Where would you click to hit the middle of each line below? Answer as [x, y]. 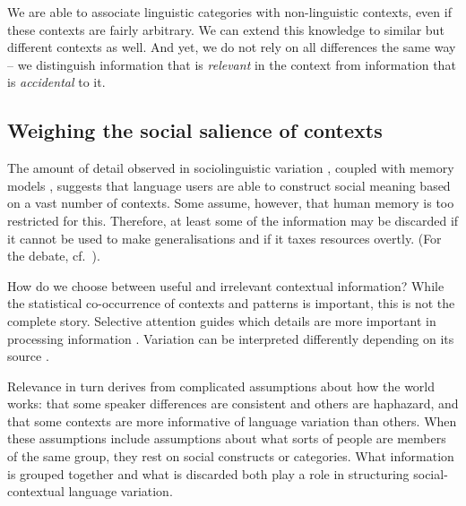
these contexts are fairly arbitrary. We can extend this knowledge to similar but [226, 29]
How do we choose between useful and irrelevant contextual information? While [226, 285]
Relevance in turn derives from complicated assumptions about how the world [221, 386]
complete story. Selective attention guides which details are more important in [222, 320]
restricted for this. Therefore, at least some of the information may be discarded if [233, 220]
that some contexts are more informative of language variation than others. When [232, 420]
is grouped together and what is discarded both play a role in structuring [208, 473]
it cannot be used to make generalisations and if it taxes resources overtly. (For [224, 238]
